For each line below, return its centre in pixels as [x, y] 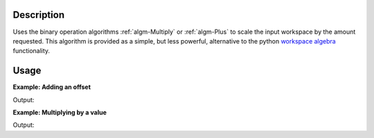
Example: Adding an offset [52, 87]
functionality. [32, 51]
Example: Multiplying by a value [60, 112]
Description [39, 15]
